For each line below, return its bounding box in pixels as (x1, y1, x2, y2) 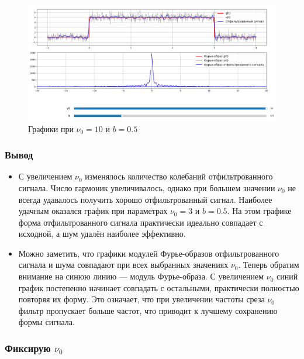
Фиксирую (5, 340, 51, 355)
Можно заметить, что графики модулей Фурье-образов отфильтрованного (18, 247, 279, 259)
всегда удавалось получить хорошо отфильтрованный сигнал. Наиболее (18, 193, 272, 205)
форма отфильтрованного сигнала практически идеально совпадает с (18, 216, 263, 228)
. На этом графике (227, 205, 292, 217)
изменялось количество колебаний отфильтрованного (85, 170, 273, 182)
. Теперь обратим (238, 258, 299, 271)
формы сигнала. (18, 316, 75, 328)
